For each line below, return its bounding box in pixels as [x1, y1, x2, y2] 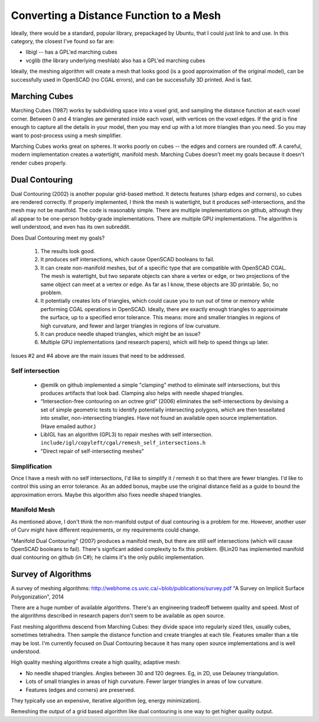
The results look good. [40, 248, 96, 254]
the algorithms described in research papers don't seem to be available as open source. [11, 612, 226, 619]
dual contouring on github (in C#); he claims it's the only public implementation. [11, 553, 205, 561]
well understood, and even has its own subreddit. [11, 224, 131, 231]
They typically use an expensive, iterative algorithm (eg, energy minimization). [11, 697, 201, 704]
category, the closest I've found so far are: [11, 37, 115, 44]
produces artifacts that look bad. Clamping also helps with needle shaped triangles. [40, 390, 244, 397]
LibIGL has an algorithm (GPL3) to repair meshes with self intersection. [40, 430, 213, 438]
